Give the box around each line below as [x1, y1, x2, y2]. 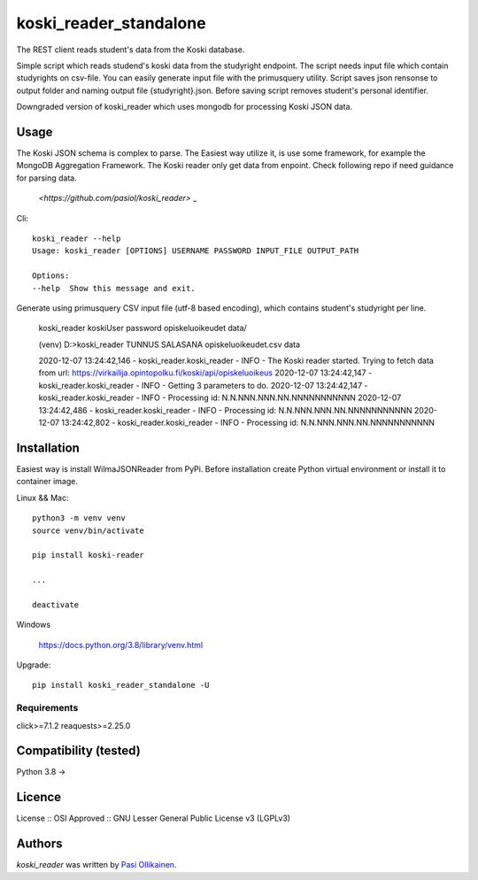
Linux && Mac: [16, 492, 69, 503]
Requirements [16, 702, 79, 714]
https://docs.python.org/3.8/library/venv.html [38, 639, 204, 650]
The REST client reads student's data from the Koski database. [16, 44, 245, 55]
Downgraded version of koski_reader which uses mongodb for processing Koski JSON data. [16, 102, 353, 112]
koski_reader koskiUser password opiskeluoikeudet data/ [38, 323, 247, 334]
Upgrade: [16, 660, 51, 670]
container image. [16, 476, 79, 487]
